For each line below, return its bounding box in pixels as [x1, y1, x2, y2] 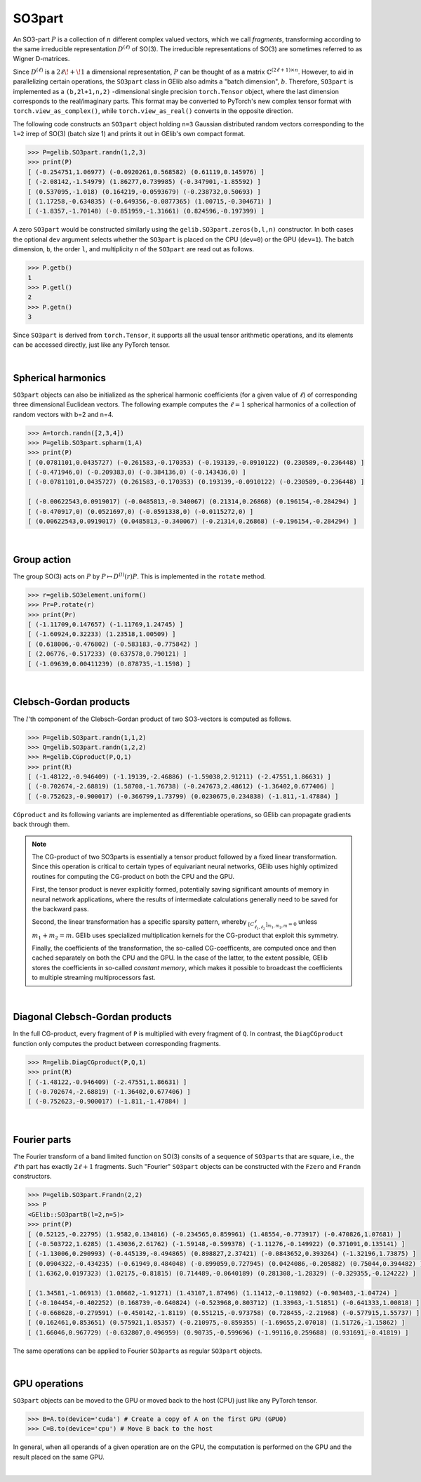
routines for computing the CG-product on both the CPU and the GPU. [32, 872, 235, 880]
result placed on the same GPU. [13, 1453, 105, 1461]
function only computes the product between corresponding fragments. [13, 1039, 221, 1047]
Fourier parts [13, 1134, 72, 1146]
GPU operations [13, 1377, 83, 1389]
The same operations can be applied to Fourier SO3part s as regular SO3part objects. [13, 1347, 262, 1355]
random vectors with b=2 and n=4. [13, 410, 114, 418]
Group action [13, 553, 72, 565]
